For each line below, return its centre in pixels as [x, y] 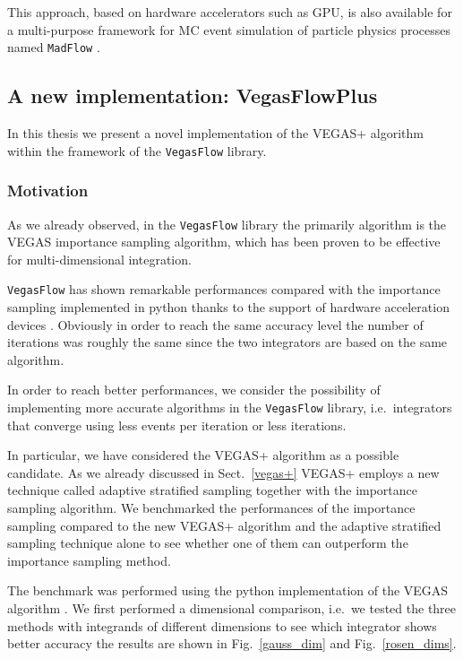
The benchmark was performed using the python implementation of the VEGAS [228, 590]
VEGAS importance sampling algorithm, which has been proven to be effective [224, 242]
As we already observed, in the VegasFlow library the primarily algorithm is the [227, 224]
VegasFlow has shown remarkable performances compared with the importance [224, 289]
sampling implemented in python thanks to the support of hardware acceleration [228, 307]
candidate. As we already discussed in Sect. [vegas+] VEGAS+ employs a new [223, 472]
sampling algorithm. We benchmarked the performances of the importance [211, 508]
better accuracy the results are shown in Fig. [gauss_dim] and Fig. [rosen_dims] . [232, 643]
